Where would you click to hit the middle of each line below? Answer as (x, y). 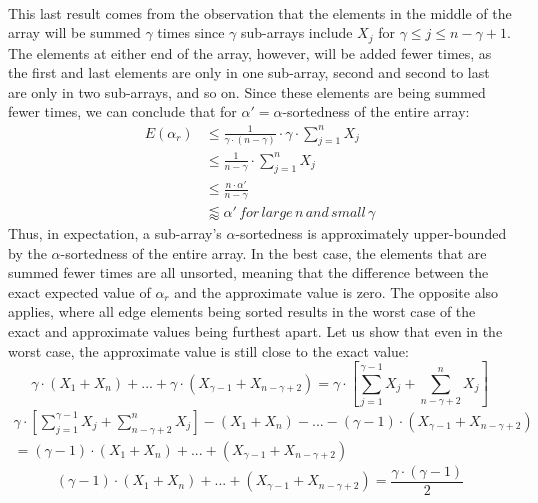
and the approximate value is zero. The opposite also (336, 291)
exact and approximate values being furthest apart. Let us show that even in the (255, 331)
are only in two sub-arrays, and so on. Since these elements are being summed (247, 91)
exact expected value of (79, 291)
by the (27, 252)
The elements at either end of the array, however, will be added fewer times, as (250, 52)
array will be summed (74, 32)
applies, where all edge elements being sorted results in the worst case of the (242, 311)
